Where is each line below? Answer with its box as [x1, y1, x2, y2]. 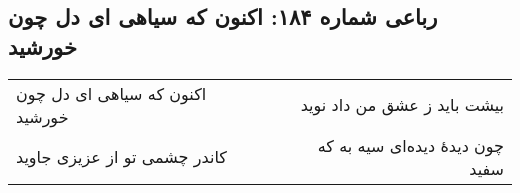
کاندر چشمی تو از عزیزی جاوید [16, 145, 227, 169]
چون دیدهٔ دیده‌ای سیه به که [317, 133, 504, 157]
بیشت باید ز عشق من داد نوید [300, 93, 504, 117]
